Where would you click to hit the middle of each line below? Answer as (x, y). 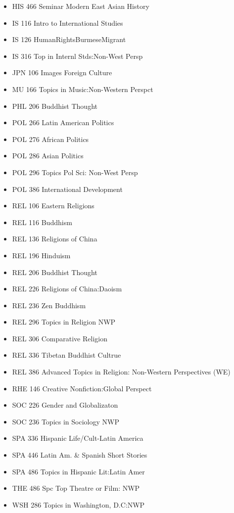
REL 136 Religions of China (55, 239)
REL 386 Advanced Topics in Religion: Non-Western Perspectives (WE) (121, 372)
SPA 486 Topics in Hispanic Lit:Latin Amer (78, 471)
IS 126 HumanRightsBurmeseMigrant (69, 39)
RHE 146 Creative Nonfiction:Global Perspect (82, 388)
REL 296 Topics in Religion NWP (64, 322)
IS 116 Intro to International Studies (68, 23)
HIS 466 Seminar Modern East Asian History (81, 6)
